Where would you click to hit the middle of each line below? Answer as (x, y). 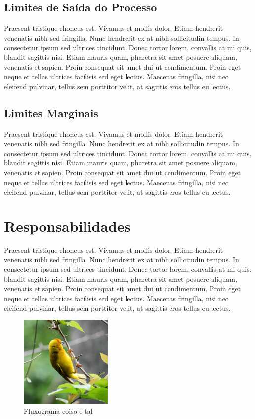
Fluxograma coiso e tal (58, 411)
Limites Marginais (51, 113)
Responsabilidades (67, 226)
